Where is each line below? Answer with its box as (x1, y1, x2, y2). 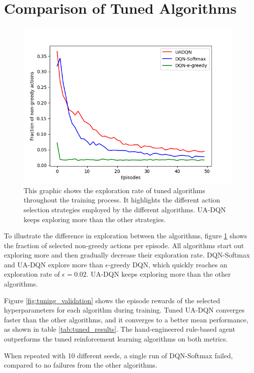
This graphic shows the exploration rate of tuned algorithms (24, 185, 205, 195)
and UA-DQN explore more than (4, 259, 103, 269)
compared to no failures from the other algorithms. (4, 360, 158, 370)
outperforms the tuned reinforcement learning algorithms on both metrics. (4, 334, 228, 344)
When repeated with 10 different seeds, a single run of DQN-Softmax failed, (4, 350, 233, 360)
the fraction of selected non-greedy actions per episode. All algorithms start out (4, 240, 244, 250)
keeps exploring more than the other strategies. (24, 214, 166, 224)
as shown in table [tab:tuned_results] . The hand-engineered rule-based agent (4, 324, 235, 334)
